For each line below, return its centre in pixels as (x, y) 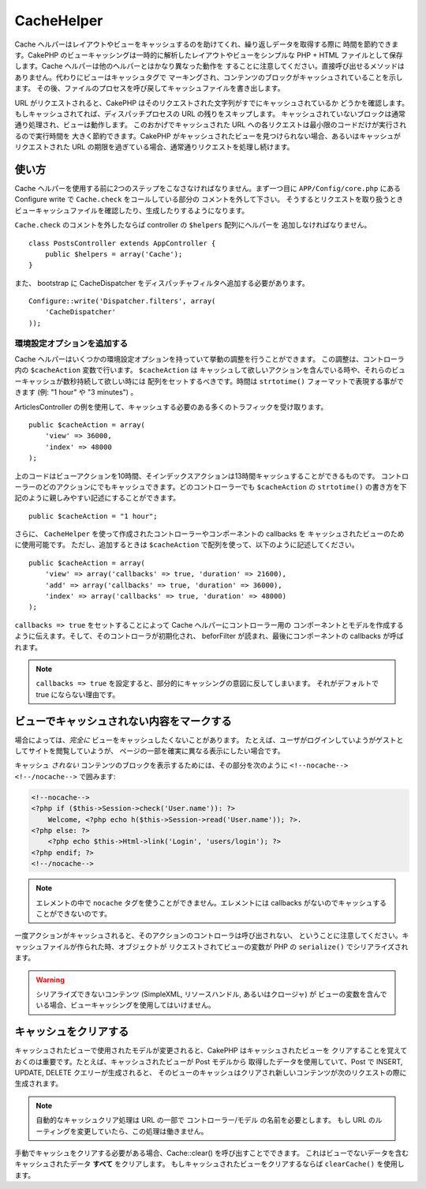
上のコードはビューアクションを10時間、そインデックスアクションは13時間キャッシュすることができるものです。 (197, 476)
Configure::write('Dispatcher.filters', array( (122, 301)
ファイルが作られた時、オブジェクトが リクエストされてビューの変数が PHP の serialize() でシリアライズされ (225, 947)
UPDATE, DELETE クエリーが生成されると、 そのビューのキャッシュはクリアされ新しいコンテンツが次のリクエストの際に (211, 1072)
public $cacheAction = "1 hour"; (93, 516)
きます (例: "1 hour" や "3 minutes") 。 (76, 392)
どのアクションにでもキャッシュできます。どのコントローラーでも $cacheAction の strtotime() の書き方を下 (224, 486)
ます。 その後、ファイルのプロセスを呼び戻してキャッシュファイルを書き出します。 (149, 88)
